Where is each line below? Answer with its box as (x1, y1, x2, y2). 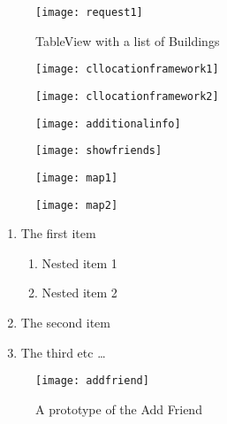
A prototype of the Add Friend (35, 399, 202, 418)
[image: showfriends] (35, 144, 163, 158)
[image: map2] (35, 198, 118, 212)
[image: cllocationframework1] (35, 63, 219, 76)
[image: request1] (35, 6, 143, 19)
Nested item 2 (42, 283, 117, 302)
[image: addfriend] (35, 374, 149, 388)
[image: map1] (35, 171, 118, 184)
